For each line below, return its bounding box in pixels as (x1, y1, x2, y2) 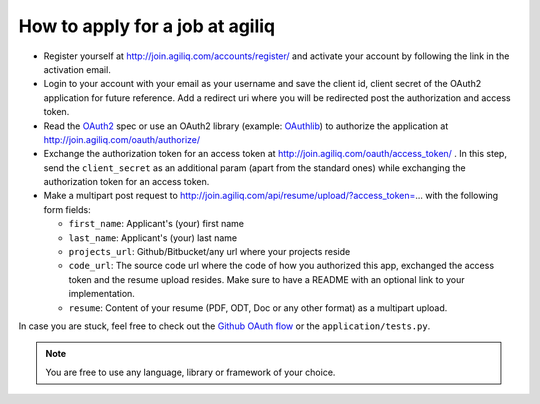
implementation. (68, 288, 135, 300)
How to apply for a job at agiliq (18, 15, 276, 37)
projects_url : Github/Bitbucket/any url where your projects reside (68, 246, 351, 258)
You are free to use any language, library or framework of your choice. (45, 366, 336, 378)
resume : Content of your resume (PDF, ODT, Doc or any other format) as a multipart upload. (68, 301, 448, 314)
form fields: (43, 203, 91, 215)
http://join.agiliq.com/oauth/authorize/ (43, 133, 201, 145)
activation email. (43, 63, 112, 75)
